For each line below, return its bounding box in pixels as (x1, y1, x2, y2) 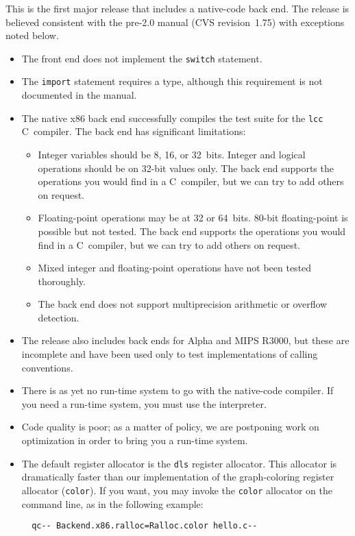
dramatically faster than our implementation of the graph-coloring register (21, 470, 334, 484)
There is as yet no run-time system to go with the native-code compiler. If (21, 383, 334, 398)
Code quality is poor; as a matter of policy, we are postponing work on (21, 419, 319, 434)
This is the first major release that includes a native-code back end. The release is (5, 1, 350, 15)
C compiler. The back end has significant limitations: (21, 124, 246, 138)
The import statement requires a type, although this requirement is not (21, 74, 323, 88)
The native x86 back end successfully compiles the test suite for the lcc (21, 110, 323, 125)
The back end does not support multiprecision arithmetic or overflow (38, 297, 328, 311)
